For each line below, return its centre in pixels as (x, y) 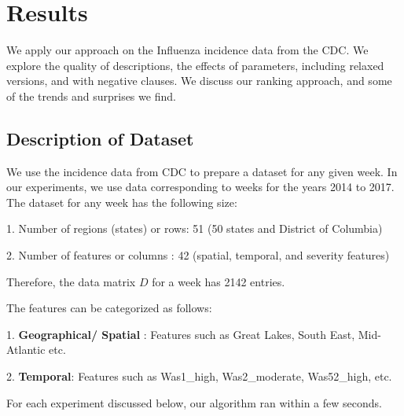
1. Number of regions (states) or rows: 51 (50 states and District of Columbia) (195, 228)
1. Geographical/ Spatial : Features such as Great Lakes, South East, (181, 334)
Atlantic (26, 350)
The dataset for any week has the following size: (122, 202)
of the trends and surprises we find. (91, 96)
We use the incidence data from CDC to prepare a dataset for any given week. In (202, 171)
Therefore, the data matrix (71, 281)
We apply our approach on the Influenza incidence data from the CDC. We (187, 50)
